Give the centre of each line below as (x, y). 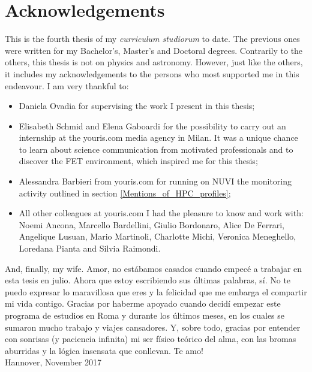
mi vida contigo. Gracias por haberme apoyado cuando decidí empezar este (143, 303)
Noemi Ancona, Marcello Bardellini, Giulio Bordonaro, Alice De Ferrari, (151, 224)
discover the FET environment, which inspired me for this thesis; (138, 161)
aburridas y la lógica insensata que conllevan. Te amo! (104, 350)
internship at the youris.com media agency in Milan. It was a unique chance (158, 137)
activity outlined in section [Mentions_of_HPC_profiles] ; (125, 193)
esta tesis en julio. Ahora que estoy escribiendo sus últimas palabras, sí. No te (148, 280)
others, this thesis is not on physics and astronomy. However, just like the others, (154, 62)
